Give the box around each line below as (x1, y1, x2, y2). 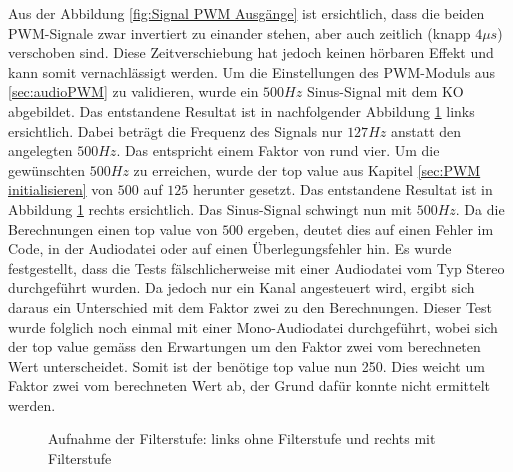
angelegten (8, 140, 73, 161)
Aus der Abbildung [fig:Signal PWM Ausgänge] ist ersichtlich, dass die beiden (8, 3, 485, 23)
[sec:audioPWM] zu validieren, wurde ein (8, 81, 259, 102)
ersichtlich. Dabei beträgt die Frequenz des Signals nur (8, 120, 343, 141)
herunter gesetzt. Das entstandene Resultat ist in (192, 179, 493, 200)
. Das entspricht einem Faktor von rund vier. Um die (116, 140, 440, 161)
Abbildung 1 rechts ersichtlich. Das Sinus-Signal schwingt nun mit (8, 198, 412, 219)
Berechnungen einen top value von (8, 218, 218, 239)
